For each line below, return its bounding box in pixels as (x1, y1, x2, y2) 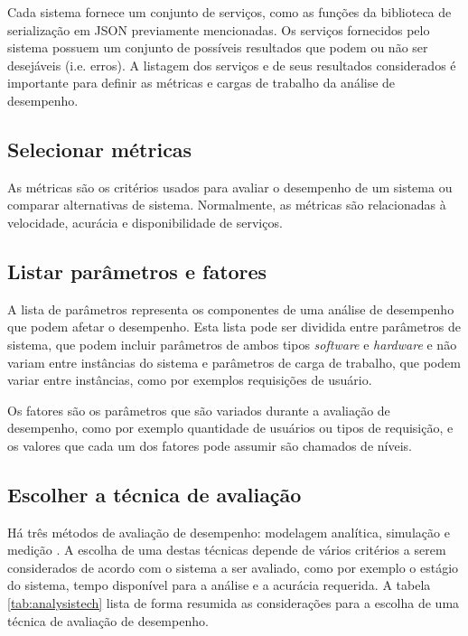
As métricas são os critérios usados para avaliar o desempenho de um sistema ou (7, 177, 453, 196)
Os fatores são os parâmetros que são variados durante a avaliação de (7, 400, 390, 419)
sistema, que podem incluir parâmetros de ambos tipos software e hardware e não (7, 334, 457, 353)
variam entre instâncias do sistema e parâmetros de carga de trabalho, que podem (7, 352, 461, 371)
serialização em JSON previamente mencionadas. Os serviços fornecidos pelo (7, 20, 430, 39)
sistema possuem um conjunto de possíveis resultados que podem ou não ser (7, 38, 428, 57)
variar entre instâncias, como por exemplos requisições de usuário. (7, 370, 372, 389)
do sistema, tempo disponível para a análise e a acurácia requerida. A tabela (7, 575, 431, 594)
